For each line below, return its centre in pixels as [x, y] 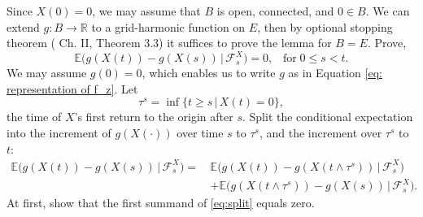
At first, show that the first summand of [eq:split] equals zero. [161, 203]
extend [23, 26]
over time [200, 133]
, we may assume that [146, 11]
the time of [34, 117]
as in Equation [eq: [335, 73]
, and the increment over [321, 133]
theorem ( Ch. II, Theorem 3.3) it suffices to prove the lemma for [169, 43]
